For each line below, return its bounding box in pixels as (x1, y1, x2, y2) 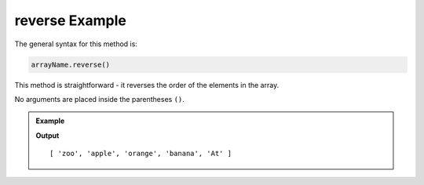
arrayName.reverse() (31, 60, 110, 69)
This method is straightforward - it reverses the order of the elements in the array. (14, 80, 280, 89)
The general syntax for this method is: (14, 39, 137, 49)
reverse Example (14, 12, 127, 29)
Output (35, 130, 60, 140)
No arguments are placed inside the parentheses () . (14, 94, 185, 103)
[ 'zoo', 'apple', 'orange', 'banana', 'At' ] (49, 149, 232, 158)
